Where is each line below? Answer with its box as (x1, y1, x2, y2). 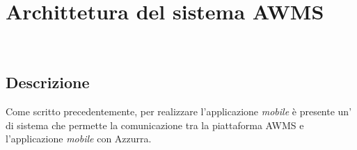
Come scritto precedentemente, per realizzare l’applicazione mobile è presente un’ (6, 103, 352, 118)
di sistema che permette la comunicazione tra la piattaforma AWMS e (6, 117, 304, 132)
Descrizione (6, 72, 90, 93)
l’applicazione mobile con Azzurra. (6, 131, 152, 146)
